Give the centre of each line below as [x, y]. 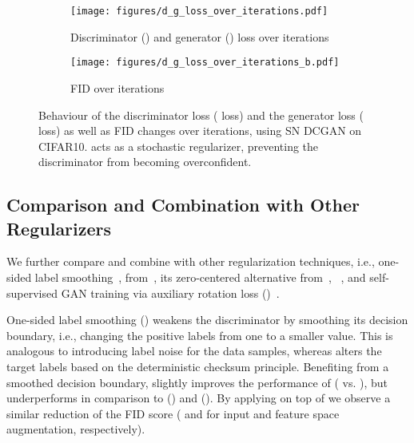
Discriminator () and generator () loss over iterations [200, 36]
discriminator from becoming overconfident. [145, 162]
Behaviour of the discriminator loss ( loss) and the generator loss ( [201, 115]
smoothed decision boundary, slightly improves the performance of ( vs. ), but [197, 382]
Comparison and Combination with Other [183, 205]
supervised [32, 293]
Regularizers [59, 228]
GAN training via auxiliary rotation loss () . [170, 293]
